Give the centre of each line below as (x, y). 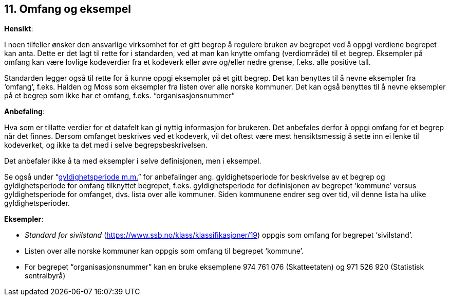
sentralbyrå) (45, 276)
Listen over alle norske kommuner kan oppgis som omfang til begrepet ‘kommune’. (164, 251)
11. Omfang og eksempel (68, 9)
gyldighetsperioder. (37, 203)
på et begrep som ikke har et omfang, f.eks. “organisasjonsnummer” (119, 96)
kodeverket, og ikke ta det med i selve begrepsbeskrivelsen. (106, 145)
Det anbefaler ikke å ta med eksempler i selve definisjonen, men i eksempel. (133, 161)
